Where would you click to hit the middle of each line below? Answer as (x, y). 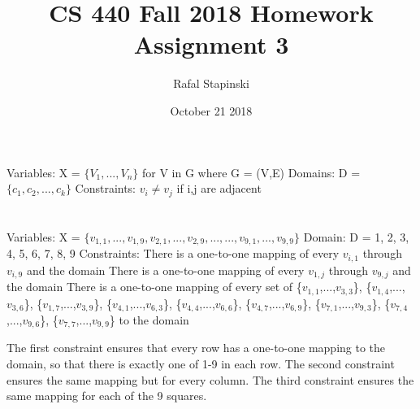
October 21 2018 (211, 110)
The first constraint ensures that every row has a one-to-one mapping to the (196, 348)
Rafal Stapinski (211, 83)
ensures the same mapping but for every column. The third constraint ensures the (210, 379)
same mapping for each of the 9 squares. (107, 396)
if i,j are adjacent (219, 188)
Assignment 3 (211, 44)
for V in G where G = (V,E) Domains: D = (251, 172)
